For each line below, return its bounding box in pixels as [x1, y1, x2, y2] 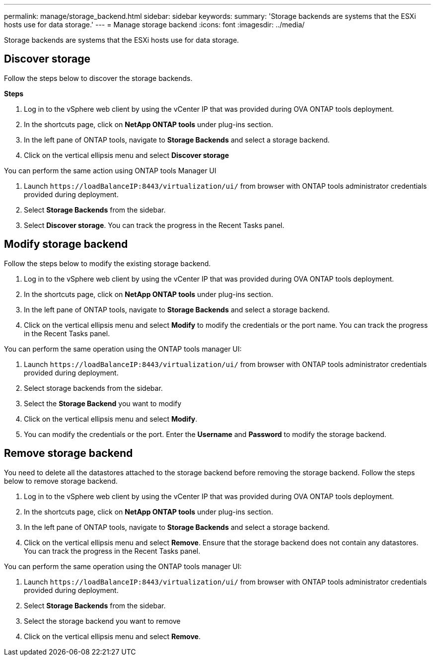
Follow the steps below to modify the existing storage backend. [4, 259, 211, 268]
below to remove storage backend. [4, 476, 118, 485]
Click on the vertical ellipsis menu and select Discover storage [24, 150, 229, 159]
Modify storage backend [4, 238, 128, 251]
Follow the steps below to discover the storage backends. [4, 73, 193, 82]
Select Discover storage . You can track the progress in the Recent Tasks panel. [24, 220, 285, 229]
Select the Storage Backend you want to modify [24, 399, 182, 408]
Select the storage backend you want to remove [24, 616, 181, 625]
